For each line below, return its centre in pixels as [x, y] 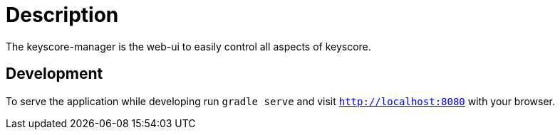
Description [62, 15]
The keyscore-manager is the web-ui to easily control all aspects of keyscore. [188, 46]
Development [55, 74]
